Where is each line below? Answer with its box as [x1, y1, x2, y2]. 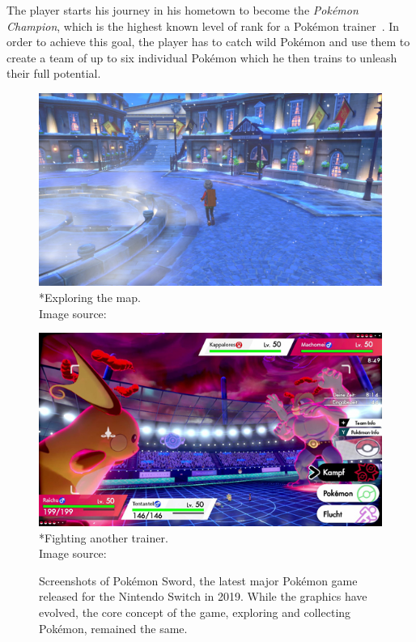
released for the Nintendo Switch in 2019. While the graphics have [39, 588, 367, 605]
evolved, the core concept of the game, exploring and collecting [39, 603, 351, 620]
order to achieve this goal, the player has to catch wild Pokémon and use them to [6, 33, 410, 50]
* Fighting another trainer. [39, 529, 168, 546]
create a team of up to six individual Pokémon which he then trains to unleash [6, 49, 397, 66]
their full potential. [6, 65, 101, 82]
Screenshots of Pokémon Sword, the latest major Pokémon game [39, 572, 358, 589]
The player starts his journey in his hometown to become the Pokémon [6, 2, 359, 18]
